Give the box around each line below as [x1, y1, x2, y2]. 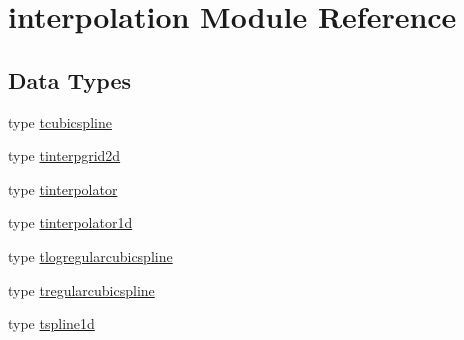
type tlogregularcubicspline [8, 245, 173, 266]
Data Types [8, 64, 131, 95]
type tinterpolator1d [8, 212, 133, 233]
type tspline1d [8, 313, 95, 334]
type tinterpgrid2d [8, 145, 121, 166]
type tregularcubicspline [8, 279, 155, 300]
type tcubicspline [8, 111, 112, 132]
